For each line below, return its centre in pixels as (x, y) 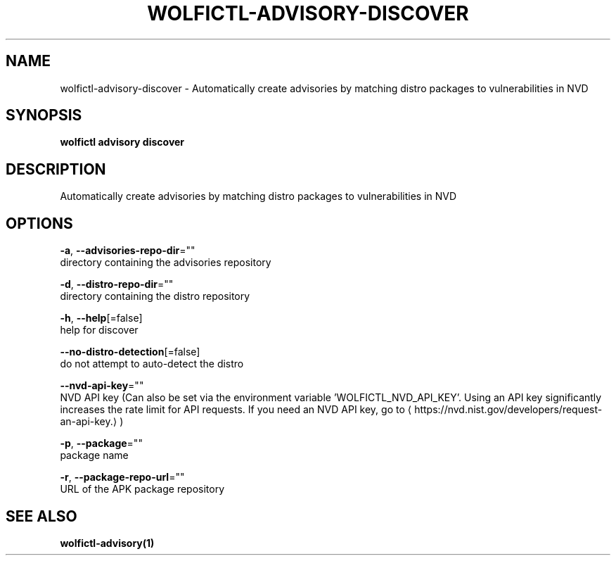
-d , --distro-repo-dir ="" (117, 284)
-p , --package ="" (101, 443)
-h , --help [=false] (101, 318)
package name (94, 455)
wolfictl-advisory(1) (107, 543)
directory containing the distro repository (155, 296)
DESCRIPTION (56, 169)
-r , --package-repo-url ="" (122, 477)
